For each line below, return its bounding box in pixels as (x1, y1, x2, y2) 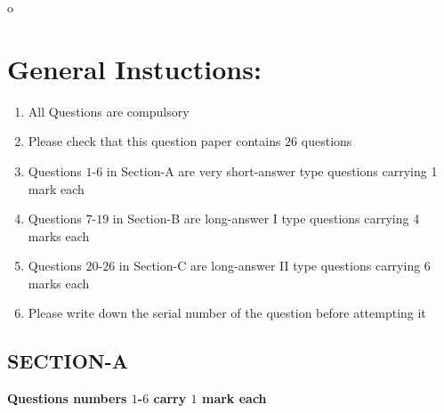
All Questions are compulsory (28, 101, 190, 120)
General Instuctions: (7, 50, 262, 86)
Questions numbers (7, 389, 127, 408)
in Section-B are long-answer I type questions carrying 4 (112, 209, 420, 228)
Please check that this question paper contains (28, 132, 281, 150)
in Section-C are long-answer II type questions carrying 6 (118, 256, 431, 275)
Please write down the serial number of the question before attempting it (28, 304, 426, 322)
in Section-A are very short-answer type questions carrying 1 (106, 161, 438, 180)
